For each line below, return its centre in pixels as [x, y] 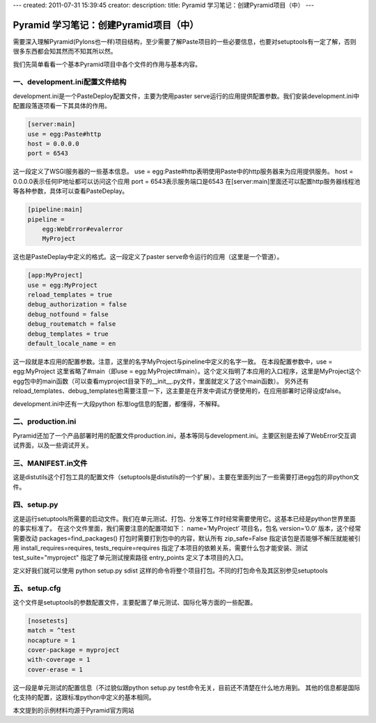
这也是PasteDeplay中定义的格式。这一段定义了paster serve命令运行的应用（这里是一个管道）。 [148, 257]
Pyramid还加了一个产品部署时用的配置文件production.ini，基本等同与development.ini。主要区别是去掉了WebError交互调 [185, 435]
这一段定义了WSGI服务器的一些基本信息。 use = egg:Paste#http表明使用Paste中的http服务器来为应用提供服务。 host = [183, 171]
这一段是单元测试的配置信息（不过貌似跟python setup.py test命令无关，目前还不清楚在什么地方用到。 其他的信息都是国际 [187, 687]
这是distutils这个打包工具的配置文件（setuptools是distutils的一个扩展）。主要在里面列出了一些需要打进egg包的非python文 [186, 477]
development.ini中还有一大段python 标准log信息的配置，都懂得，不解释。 [118, 403]
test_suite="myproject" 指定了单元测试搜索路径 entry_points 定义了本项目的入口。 [130, 558]
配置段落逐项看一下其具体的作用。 [62, 106]
